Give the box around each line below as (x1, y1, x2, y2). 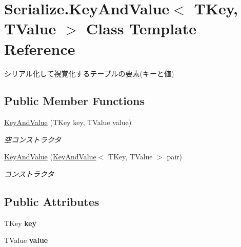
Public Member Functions (4, 93, 145, 109)
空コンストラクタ (4, 134, 62, 145)
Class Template (86, 18, 197, 39)
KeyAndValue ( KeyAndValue (4, 151, 96, 162)
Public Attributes (4, 194, 99, 210)
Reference (4, 38, 75, 59)
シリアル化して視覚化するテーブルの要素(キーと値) (4, 68, 174, 78)
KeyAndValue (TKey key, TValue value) (4, 117, 132, 128)
